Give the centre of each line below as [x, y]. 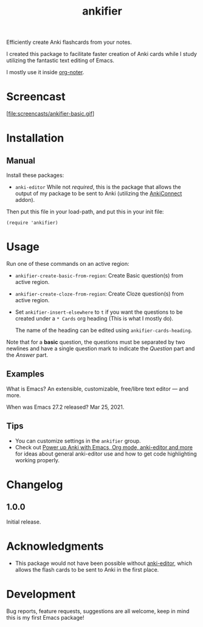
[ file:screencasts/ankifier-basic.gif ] [50, 114]
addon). [25, 200]
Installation [35, 138]
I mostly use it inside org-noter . [45, 72]
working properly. [37, 460]
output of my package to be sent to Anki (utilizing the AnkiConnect [98, 193]
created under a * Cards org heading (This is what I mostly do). [94, 319]
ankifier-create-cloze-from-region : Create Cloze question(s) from [99, 294]
